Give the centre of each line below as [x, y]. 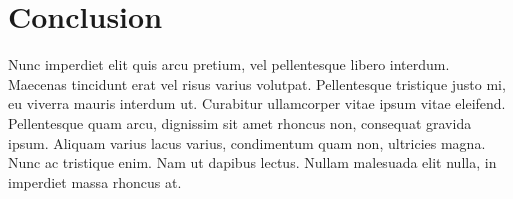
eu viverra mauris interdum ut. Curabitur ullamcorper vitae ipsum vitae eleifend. [257, 103]
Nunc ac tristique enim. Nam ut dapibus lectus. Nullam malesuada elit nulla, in [252, 162]
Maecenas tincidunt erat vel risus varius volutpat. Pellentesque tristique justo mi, [257, 83]
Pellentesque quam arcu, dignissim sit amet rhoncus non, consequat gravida [240, 122]
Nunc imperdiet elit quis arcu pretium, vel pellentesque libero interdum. [229, 64]
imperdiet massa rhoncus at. [95, 181]
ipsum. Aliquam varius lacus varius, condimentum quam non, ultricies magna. [247, 142]
